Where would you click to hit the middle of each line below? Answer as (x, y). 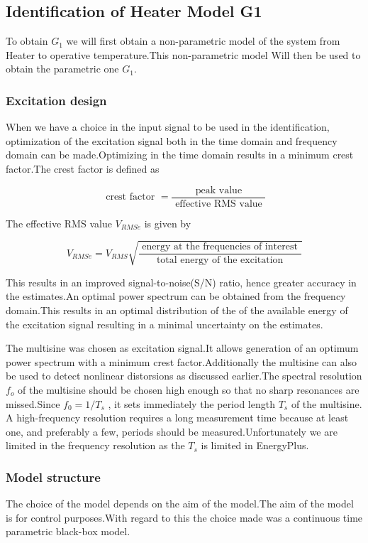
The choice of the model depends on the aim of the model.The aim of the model (180, 504)
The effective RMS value (59, 223)
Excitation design (56, 100)
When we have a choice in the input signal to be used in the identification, (168, 127)
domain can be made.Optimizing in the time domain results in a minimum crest (180, 155)
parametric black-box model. (68, 531)
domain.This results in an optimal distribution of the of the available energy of (177, 310)
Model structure (53, 477)
